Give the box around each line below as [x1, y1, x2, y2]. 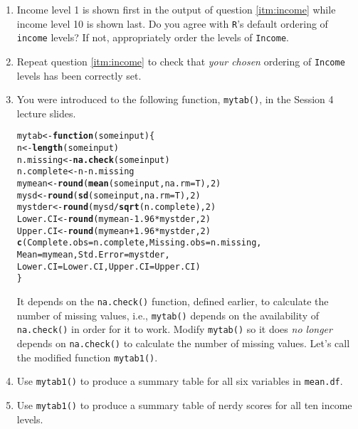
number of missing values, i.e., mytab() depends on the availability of [16, 307, 320, 322]
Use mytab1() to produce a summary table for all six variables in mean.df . [16, 374, 343, 388]
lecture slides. [16, 105, 76, 120]
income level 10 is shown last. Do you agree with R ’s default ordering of [16, 16, 328, 31]
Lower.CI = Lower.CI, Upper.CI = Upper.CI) [16, 261, 201, 272]
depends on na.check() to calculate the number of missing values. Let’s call [16, 335, 350, 350]
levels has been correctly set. [16, 68, 142, 83]
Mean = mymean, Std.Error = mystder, [16, 249, 170, 260]
